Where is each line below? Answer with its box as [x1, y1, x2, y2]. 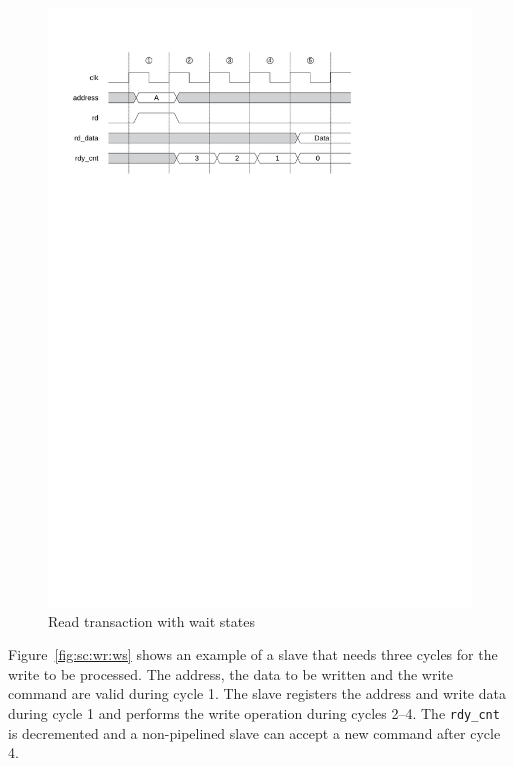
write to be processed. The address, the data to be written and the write [8, 663, 453, 684]
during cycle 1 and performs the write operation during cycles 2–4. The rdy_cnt [8, 703, 500, 724]
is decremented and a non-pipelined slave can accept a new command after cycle [8, 722, 501, 743]
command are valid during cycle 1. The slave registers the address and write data [8, 683, 506, 704]
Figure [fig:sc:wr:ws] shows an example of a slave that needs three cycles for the [8, 644, 498, 665]
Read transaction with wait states [48, 610, 255, 631]
